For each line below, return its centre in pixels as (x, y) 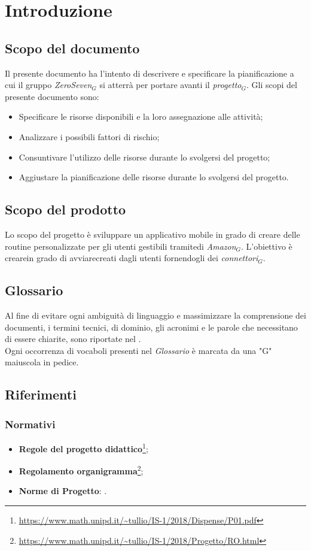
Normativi (30, 424)
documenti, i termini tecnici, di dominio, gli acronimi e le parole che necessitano (151, 327)
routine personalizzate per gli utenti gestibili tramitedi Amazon (121, 246)
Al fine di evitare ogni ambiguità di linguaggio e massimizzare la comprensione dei (155, 315)
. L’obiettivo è (267, 246)
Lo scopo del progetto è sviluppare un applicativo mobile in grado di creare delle (153, 234)
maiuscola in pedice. (42, 362)
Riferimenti (41, 394)
